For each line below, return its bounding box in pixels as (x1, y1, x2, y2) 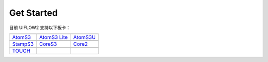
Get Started (9, 7, 58, 18)
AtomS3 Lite (39, 33, 68, 40)
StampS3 (12, 40, 34, 47)
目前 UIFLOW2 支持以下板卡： (9, 25, 70, 31)
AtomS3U (73, 33, 96, 40)
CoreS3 (39, 40, 57, 47)
